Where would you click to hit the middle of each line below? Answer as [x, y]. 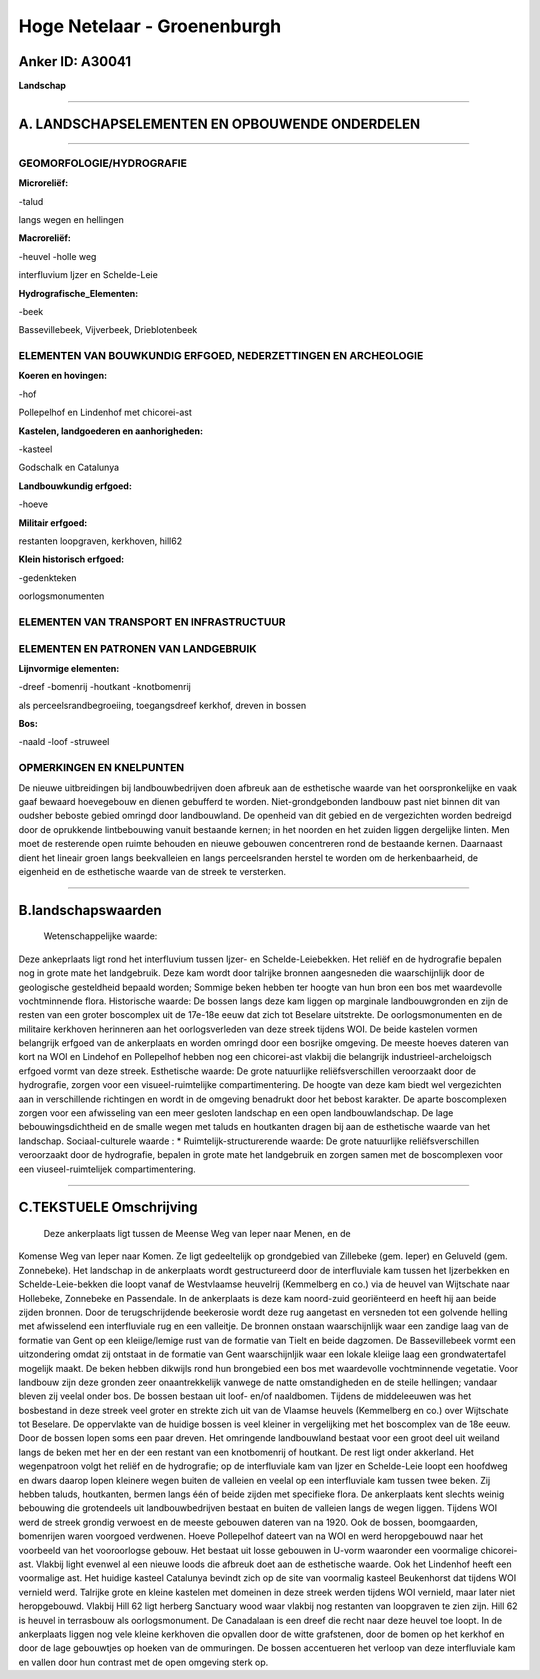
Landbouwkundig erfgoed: [75, 486]
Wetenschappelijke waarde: [100, 936]
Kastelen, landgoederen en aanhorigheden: [111, 431]
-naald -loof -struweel [64, 742]
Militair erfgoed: [53, 522]
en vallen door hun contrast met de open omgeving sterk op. [143, 1662]
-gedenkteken [47, 577]
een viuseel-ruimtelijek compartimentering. [107, 1169]
